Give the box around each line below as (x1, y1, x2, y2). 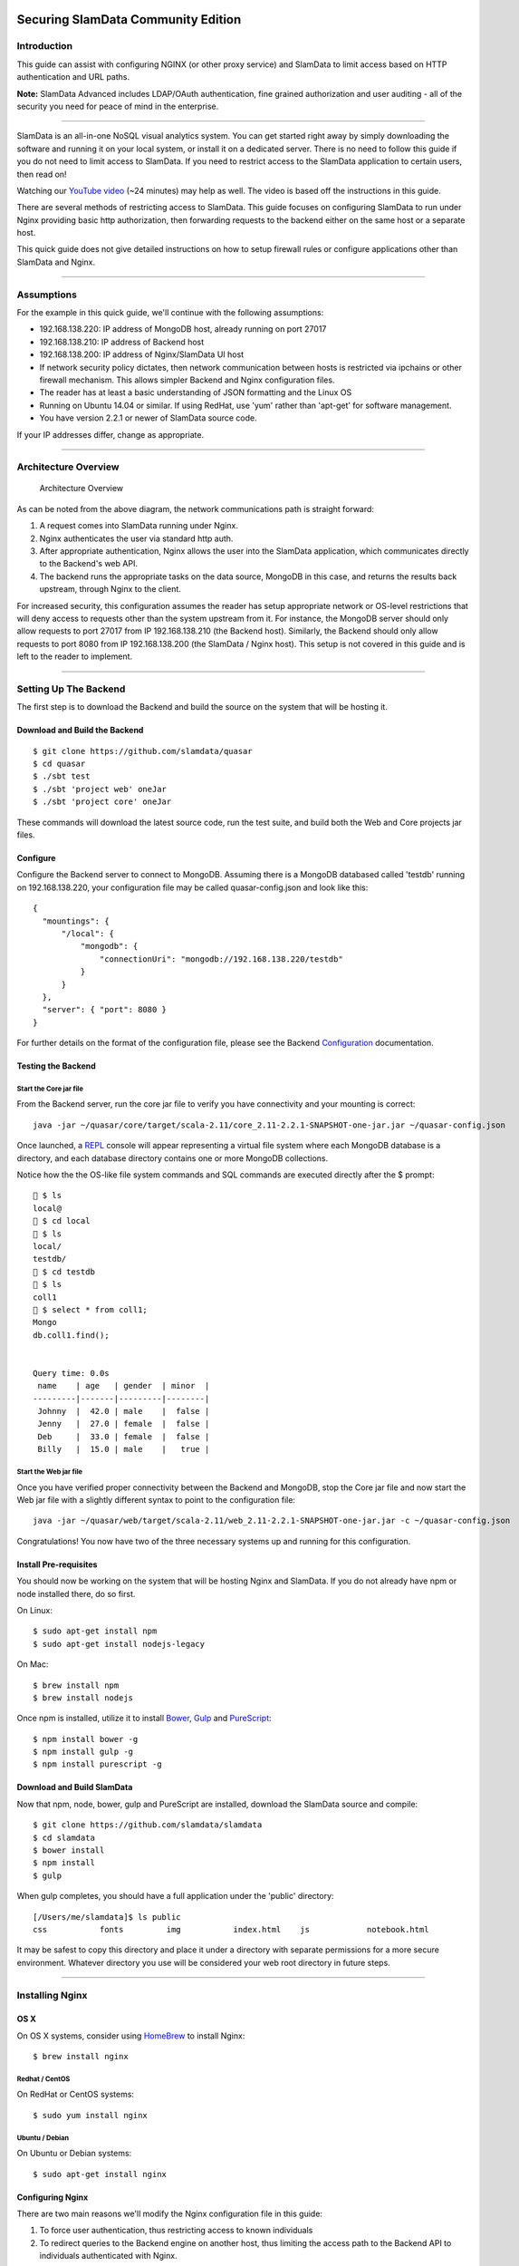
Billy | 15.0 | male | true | (37, 1444, 210, 1455)
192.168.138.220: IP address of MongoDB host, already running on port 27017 (39, 324, 327, 334)
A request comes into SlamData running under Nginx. (39, 520, 239, 531)
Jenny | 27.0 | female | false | (37, 1419, 210, 1429)
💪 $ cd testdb (33, 1266, 95, 1277)
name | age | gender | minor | (37, 1380, 210, 1391)
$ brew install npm (33, 1680, 120, 1690)
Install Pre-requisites (16, 1559, 98, 1570)
